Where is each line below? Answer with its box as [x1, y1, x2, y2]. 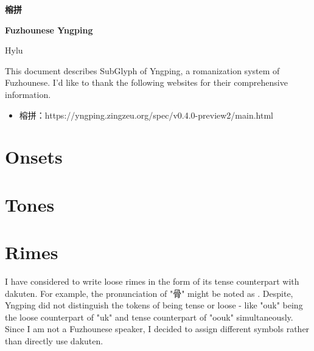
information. [5, 88, 51, 100]
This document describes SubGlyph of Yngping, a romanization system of [5, 64, 280, 77]
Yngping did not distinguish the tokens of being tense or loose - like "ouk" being [5, 299, 303, 311]
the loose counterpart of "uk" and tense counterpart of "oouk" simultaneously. [5, 310, 293, 323]
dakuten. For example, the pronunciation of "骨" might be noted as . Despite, [5, 287, 293, 299]
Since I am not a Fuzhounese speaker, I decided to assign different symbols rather [5, 322, 310, 335]
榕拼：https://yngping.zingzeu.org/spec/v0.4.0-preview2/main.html [19, 108, 273, 121]
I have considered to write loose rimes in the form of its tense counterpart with [5, 275, 299, 288]
